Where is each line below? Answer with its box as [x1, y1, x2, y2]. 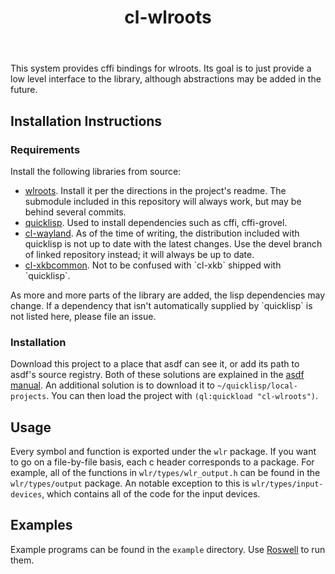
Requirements [10, 142, 81, 156]
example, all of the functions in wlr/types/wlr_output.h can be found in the [10, 466, 321, 478]
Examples [10, 517, 73, 534]
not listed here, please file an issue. [10, 310, 157, 322]
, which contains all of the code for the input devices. [41, 487, 261, 500]
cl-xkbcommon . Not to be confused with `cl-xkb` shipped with [24, 259, 282, 271]
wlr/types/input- [251, 479, 324, 489]
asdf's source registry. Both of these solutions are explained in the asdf [10, 369, 305, 381]
